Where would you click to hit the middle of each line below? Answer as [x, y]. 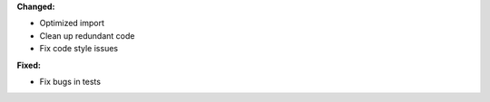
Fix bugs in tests [70, 81]
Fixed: [29, 65]
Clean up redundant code [87, 35]
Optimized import [72, 23]
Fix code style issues [78, 49]
